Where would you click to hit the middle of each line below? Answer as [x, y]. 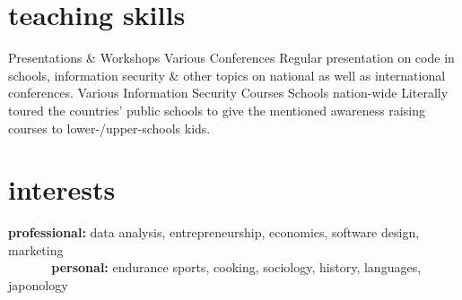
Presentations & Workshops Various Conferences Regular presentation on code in [231, 58]
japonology [38, 285]
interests [62, 189]
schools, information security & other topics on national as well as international [227, 75]
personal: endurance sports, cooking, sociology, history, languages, [236, 267]
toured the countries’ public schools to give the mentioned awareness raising [217, 110]
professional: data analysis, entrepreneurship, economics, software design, [214, 232]
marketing [36, 249]
